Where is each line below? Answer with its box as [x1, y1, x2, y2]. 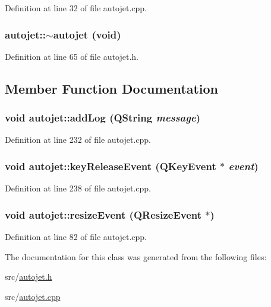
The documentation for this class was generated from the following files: [5, 250, 267, 263]
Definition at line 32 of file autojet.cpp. [5, 2, 147, 14]
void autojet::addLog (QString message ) [5, 110, 200, 125]
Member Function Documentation [5, 79, 219, 97]
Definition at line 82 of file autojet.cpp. [5, 231, 147, 243]
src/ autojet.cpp [5, 290, 61, 302]
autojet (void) [53, 27, 121, 41]
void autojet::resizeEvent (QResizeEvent [5, 207, 202, 222]
